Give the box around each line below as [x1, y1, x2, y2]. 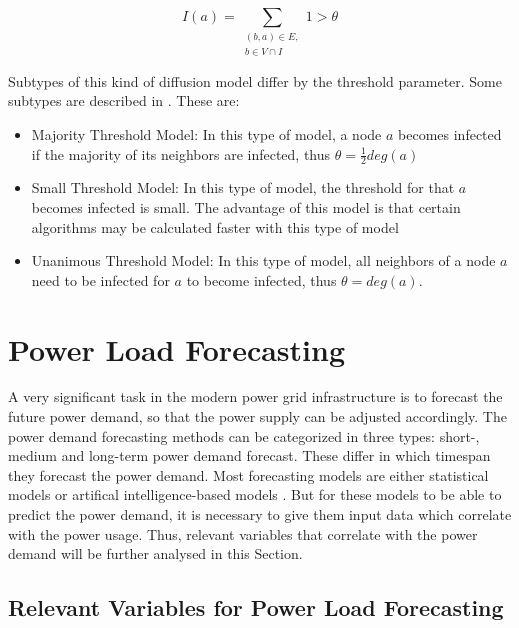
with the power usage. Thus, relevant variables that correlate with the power [8, 523, 478, 544]
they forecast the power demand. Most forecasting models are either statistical [8, 464, 489, 485]
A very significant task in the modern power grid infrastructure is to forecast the [8, 386, 503, 407]
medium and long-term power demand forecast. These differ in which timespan [8, 445, 491, 466]
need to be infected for [31, 269, 170, 290]
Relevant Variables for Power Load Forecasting [8, 592, 504, 623]
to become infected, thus [186, 269, 337, 290]
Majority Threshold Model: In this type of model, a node [31, 123, 382, 144]
